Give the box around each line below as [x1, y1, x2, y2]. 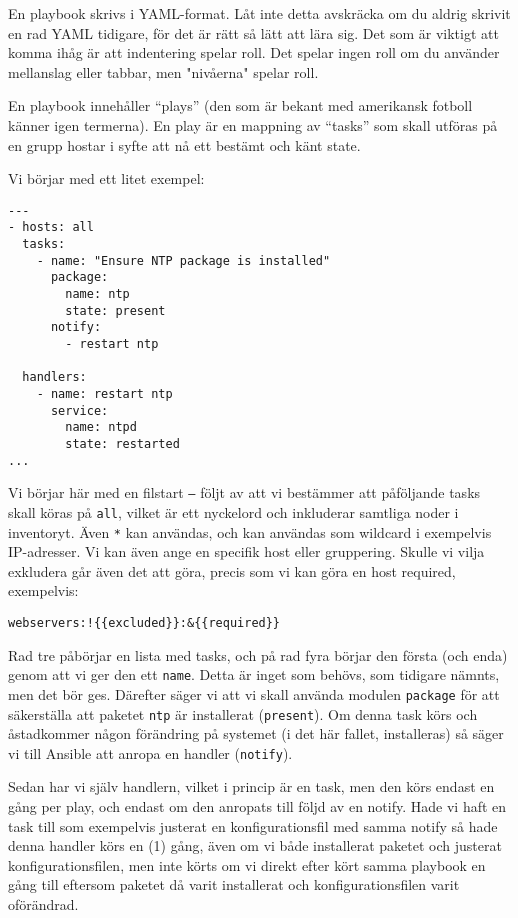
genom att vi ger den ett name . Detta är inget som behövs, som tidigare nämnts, [8, 664, 500, 685]
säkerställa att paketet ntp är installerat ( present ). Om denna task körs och [8, 703, 478, 724]
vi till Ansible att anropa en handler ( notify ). [8, 742, 293, 763]
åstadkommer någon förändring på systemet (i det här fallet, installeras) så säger [8, 723, 504, 744]
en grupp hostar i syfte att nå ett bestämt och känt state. [8, 134, 361, 155]
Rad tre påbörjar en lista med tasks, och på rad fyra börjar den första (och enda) [8, 644, 508, 665]
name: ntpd [65, 420, 137, 435]
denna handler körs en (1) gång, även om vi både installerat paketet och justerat [8, 835, 502, 856]
